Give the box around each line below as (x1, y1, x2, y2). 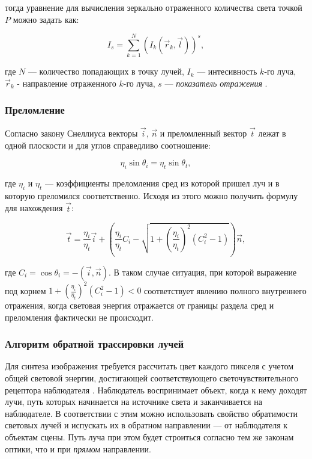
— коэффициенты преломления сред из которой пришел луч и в (44, 176, 280, 189)
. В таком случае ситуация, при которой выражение (108, 265, 297, 278)
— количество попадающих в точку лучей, (28, 65, 184, 78)
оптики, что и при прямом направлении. (5, 442, 151, 455)
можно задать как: (13, 13, 79, 25)
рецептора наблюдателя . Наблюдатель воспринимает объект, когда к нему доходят (5, 383, 307, 396)
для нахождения (5, 202, 63, 214)
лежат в (258, 126, 286, 139)
